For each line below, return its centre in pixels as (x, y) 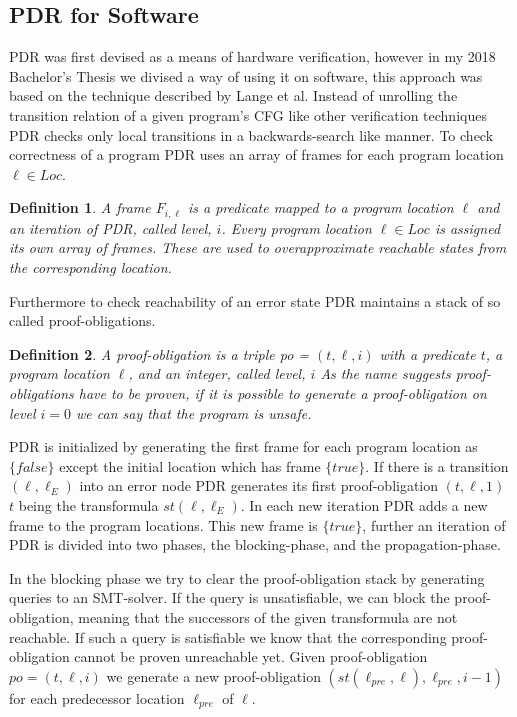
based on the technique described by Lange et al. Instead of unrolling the (233, 95)
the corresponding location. (90, 267)
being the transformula (88, 504)
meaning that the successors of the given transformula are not (268, 616)
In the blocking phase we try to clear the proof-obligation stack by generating (247, 577)
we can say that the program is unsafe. (194, 412)
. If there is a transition (437, 465)
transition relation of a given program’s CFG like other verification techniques (248, 114)
